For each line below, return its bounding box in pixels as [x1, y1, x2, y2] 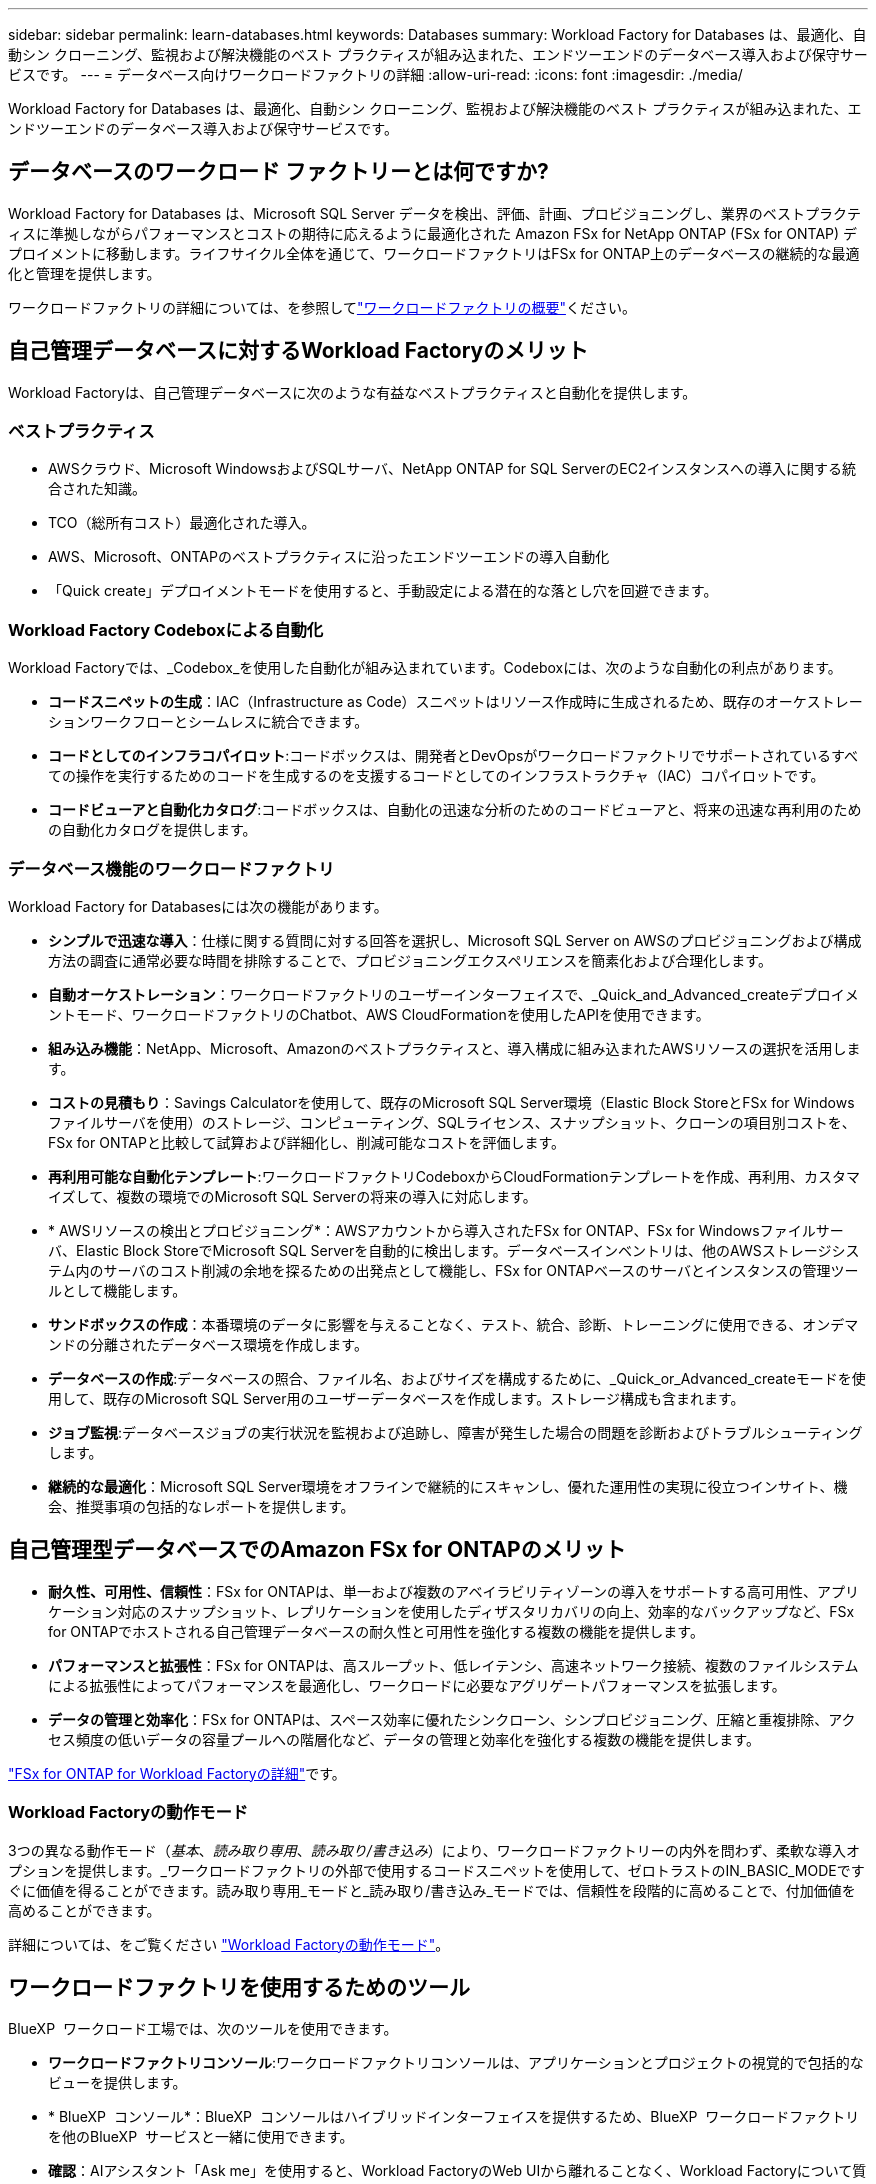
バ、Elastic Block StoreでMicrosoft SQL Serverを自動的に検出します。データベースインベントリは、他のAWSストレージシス [48, 1241, 860, 1259]
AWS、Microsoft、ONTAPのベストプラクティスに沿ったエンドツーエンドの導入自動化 [48, 548, 610, 566]
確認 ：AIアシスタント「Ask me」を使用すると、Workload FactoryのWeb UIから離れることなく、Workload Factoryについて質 [48, 2162, 867, 2180]
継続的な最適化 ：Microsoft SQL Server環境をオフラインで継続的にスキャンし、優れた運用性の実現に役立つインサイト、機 [48, 1477, 848, 1495]
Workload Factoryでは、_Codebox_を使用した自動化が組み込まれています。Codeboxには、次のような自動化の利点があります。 [8, 659, 842, 677]
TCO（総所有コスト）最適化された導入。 [48, 514, 316, 532]
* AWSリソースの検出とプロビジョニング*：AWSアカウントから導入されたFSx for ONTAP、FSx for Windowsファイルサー [48, 1221, 844, 1239]
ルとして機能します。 [48, 1281, 187, 1299]
